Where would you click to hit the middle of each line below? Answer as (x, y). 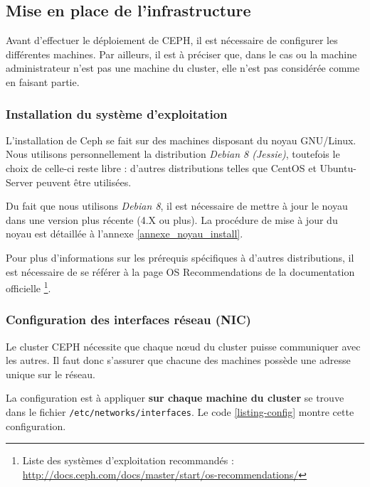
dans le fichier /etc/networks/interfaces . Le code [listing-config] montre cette (180, 411)
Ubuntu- (338, 167)
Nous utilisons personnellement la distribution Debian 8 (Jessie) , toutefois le (173, 154)
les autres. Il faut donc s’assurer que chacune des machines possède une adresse (178, 360)
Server (20, 182)
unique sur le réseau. (51, 374)
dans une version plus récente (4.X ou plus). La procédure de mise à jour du (172, 219)
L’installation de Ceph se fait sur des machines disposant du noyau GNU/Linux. (181, 140)
